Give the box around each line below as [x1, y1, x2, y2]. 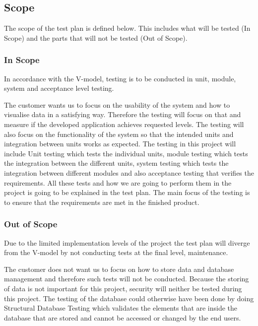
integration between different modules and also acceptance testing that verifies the [4, 167, 254, 178]
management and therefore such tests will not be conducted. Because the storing [4, 273, 249, 284]
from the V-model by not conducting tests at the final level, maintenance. [4, 247, 228, 258]
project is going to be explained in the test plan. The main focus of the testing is [4, 187, 250, 197]
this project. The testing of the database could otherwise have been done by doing [4, 293, 254, 303]
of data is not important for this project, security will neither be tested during [4, 283, 242, 293]
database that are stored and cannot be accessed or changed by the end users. [4, 312, 241, 323]
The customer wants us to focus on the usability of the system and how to [4, 99, 230, 110]
